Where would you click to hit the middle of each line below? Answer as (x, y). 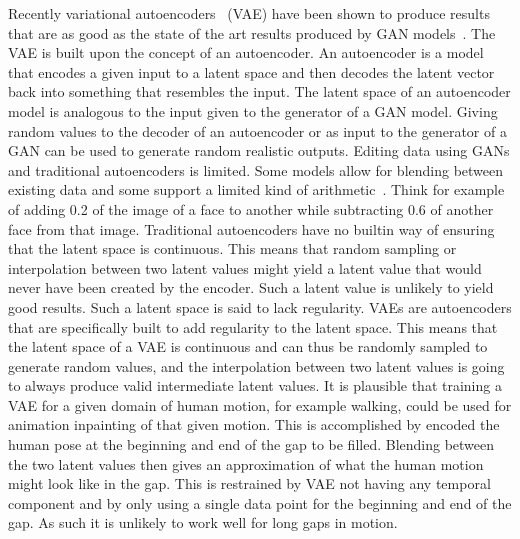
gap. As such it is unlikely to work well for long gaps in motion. (203, 522)
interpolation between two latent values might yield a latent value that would (245, 267)
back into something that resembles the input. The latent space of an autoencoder (259, 91)
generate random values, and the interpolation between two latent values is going (256, 365)
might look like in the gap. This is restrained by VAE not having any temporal (249, 483)
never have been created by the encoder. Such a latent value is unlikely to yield (251, 287)
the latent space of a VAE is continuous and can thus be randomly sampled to (248, 346)
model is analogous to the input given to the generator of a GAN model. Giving (253, 110)
